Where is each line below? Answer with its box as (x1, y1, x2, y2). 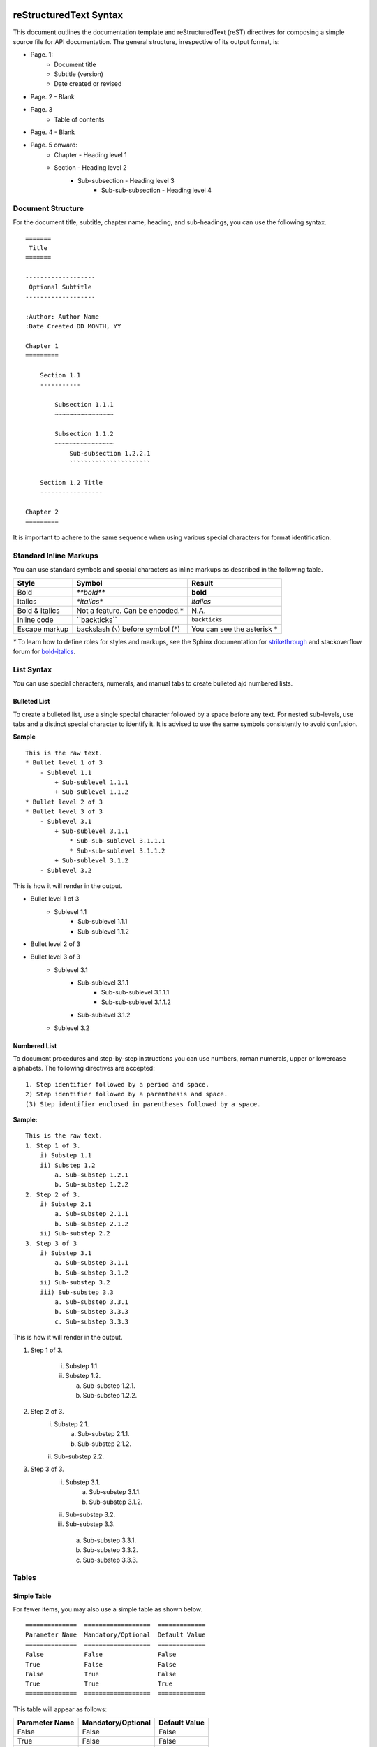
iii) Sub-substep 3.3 (39, 1288, 114, 1296)
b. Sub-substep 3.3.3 (54, 1307, 129, 1316)
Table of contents (54, 115, 105, 124)
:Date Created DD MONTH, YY (25, 322, 121, 331)
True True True (25, 1680, 173, 1688)
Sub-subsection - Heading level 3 (77, 176, 175, 184)
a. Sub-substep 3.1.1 (54, 1259, 129, 1267)
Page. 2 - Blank (30, 92, 75, 101)
